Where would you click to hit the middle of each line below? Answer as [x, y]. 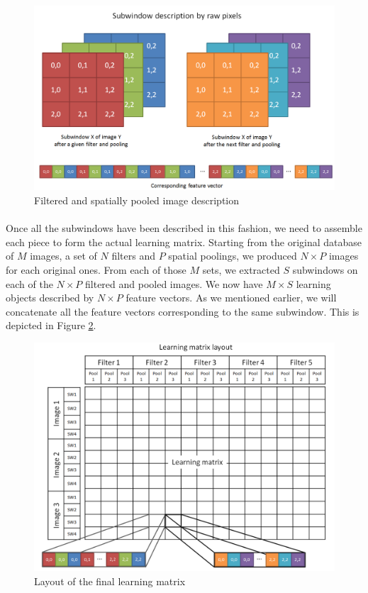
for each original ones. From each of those [96, 270]
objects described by [50, 298]
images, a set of [63, 256]
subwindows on [325, 270]
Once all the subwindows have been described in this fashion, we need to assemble [184, 228]
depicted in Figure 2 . [51, 325]
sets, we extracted [241, 270]
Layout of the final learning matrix [110, 581]
